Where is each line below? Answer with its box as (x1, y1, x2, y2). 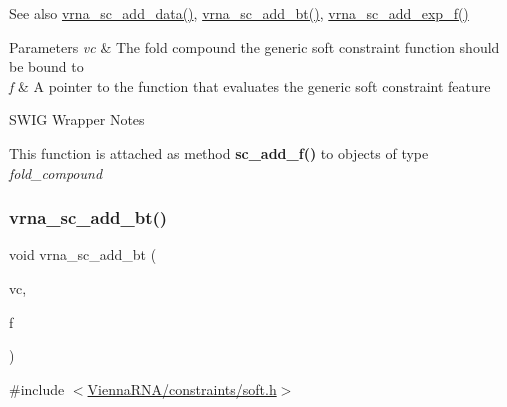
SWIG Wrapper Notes (9, 109, 145, 130)
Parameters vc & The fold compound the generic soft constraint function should (9, 36, 500, 57)
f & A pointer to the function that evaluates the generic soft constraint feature (9, 75, 491, 96)
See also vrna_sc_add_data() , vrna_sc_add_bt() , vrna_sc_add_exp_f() (9, 3, 469, 23)
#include (9, 378, 65, 399)
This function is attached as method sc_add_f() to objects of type (9, 142, 429, 163)
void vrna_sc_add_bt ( (9, 244, 157, 265)
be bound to (9, 56, 84, 77)
